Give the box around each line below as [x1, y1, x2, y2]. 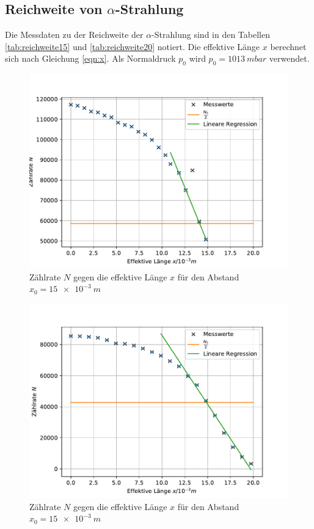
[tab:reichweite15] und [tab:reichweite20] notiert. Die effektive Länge [5, 40, 260, 53]
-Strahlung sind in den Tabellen [152, 28, 270, 41]
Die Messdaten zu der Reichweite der [5, 28, 144, 41]
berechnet [270, 40, 307, 53]
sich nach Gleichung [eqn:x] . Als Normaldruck [5, 52, 176, 65]
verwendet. [269, 52, 310, 65]
